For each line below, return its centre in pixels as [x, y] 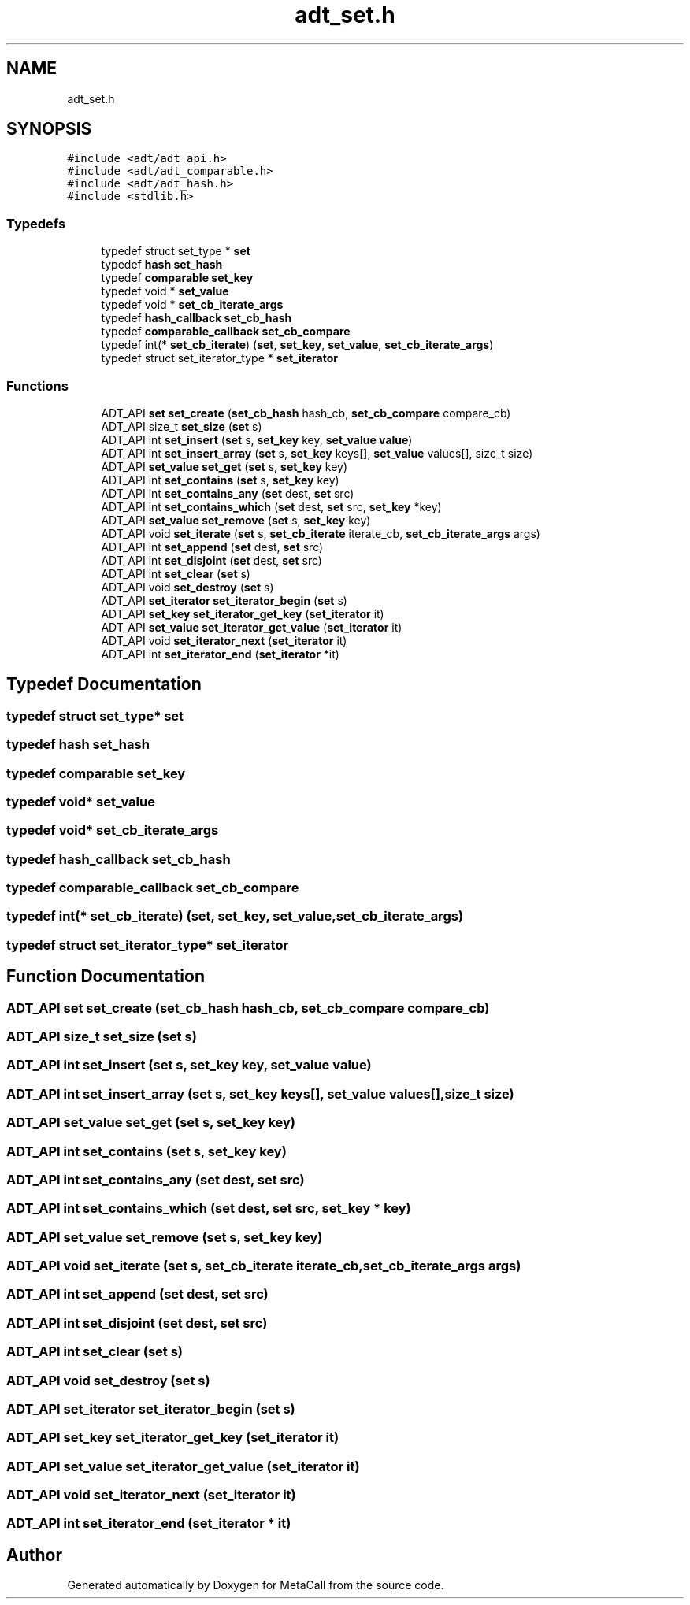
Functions [37, 385]
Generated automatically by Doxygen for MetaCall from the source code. [256, 1585]
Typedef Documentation [104, 684]
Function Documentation [106, 977]
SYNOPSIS [49, 129]
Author [34, 1555]
